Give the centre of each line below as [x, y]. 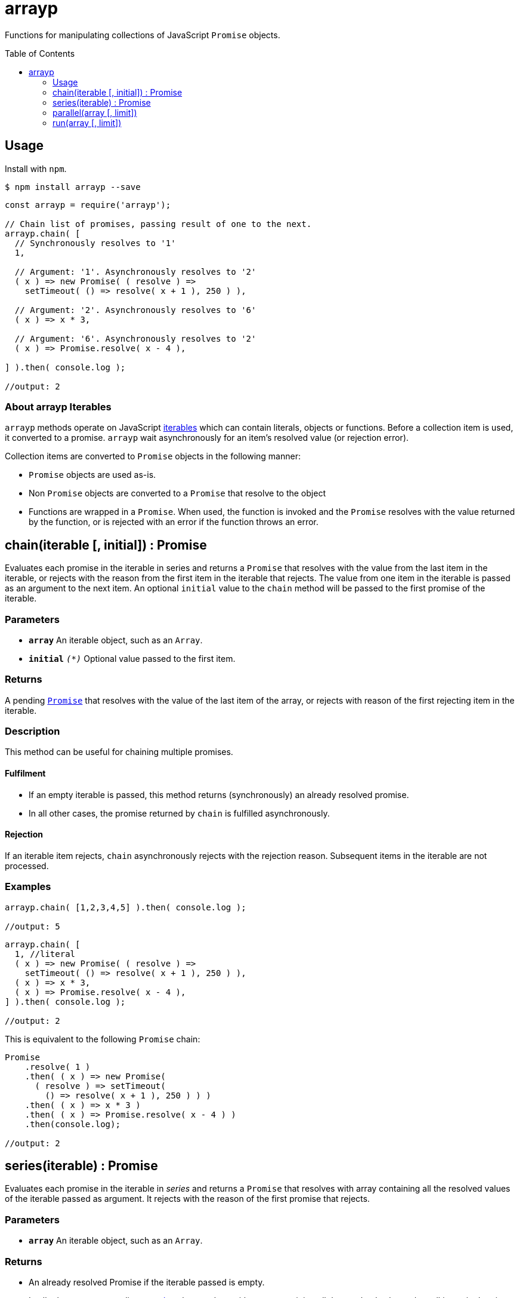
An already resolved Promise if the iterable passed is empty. [147, 1282]
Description [33, 731]
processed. [27, 866]
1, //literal [45, 954]
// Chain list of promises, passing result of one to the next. [158, 224]
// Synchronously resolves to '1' [95, 243]
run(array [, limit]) [87, 122]
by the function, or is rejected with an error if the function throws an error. [174, 522]
